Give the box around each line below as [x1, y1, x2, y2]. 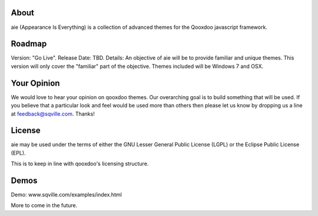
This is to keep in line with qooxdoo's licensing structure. [11, 160, 149, 168]
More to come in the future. [11, 202, 78, 209]
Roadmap [11, 39, 47, 49]
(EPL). [11, 149, 26, 156]
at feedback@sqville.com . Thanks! [11, 110, 95, 117]
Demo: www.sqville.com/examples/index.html [11, 191, 122, 198]
